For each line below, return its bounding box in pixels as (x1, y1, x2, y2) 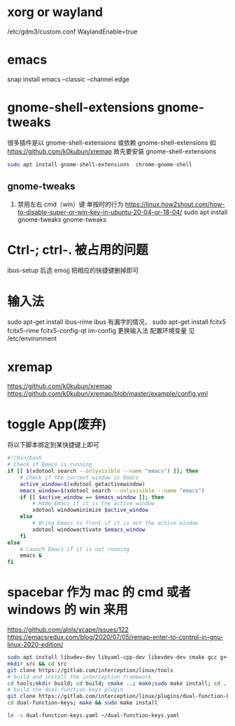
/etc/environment (7, 334, 57, 343)
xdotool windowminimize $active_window (32, 506, 149, 514)
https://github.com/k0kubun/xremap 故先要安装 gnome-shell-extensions (7, 147, 217, 155)
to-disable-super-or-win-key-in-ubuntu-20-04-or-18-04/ (17, 208, 183, 216)
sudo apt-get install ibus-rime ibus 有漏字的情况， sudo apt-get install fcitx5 (7, 318, 227, 326)
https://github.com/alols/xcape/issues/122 (7, 625, 129, 634)
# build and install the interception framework (7, 673, 152, 681)
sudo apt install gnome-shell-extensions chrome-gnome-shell (7, 161, 192, 168)
